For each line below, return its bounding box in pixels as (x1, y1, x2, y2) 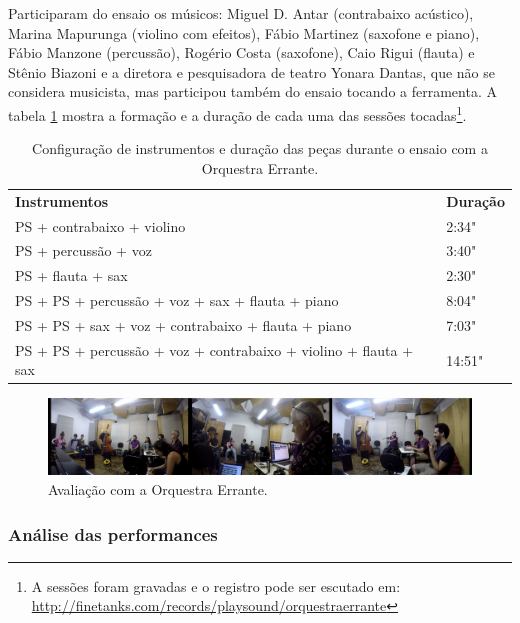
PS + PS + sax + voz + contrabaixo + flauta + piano (15, 314, 352, 335)
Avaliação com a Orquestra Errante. (48, 479, 268, 500)
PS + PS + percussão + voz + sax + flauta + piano (15, 290, 339, 311)
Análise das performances (8, 521, 218, 546)
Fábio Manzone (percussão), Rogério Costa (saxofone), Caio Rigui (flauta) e (8, 42, 475, 63)
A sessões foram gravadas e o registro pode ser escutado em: (31, 575, 401, 596)
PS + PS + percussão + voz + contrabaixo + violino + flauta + (15, 339, 414, 360)
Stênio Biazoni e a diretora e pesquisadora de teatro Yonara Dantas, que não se (8, 61, 495, 82)
